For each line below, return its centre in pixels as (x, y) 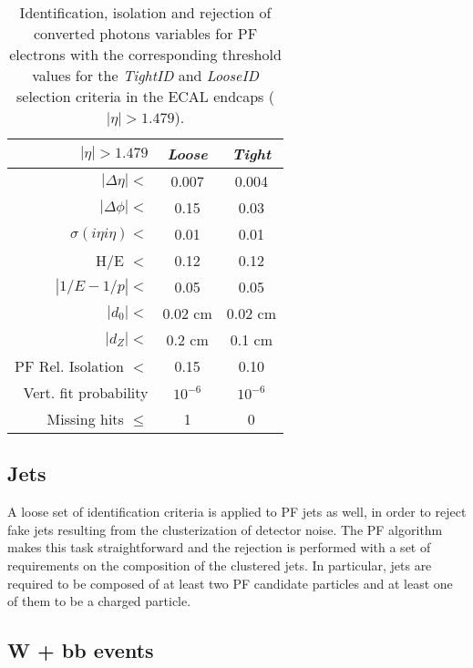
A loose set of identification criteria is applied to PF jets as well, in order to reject (237, 512)
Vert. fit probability (86, 392)
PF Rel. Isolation (69, 366)
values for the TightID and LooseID (145, 75)
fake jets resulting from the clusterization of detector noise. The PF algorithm (225, 529)
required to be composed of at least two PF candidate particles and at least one (230, 583)
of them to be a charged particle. (99, 601)
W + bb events (81, 650)
